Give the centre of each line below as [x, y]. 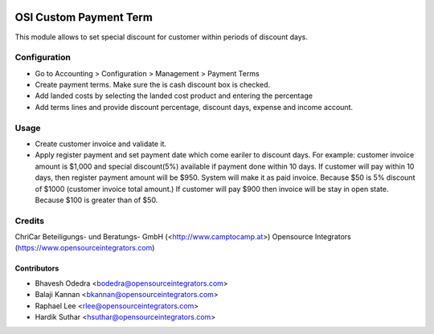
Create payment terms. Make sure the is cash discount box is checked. [153, 85]
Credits [29, 221]
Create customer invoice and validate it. [101, 144]
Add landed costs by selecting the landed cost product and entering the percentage [174, 96]
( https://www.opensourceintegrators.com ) [85, 248]
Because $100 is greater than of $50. [96, 200]
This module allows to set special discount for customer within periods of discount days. [162, 37]
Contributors [37, 268]
